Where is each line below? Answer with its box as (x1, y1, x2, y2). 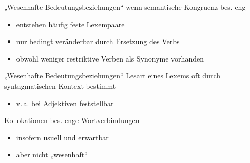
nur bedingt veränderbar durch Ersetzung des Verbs (16, 36, 180, 47)
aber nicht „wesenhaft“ (16, 149, 88, 160)
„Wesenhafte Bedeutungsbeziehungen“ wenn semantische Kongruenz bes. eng (4, 2, 246, 12)
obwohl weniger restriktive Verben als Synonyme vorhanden (16, 53, 204, 64)
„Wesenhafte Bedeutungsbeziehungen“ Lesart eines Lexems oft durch (4, 70, 221, 81)
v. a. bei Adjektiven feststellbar (16, 97, 114, 108)
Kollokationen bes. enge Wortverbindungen (4, 115, 140, 126)
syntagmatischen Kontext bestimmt (4, 80, 116, 91)
